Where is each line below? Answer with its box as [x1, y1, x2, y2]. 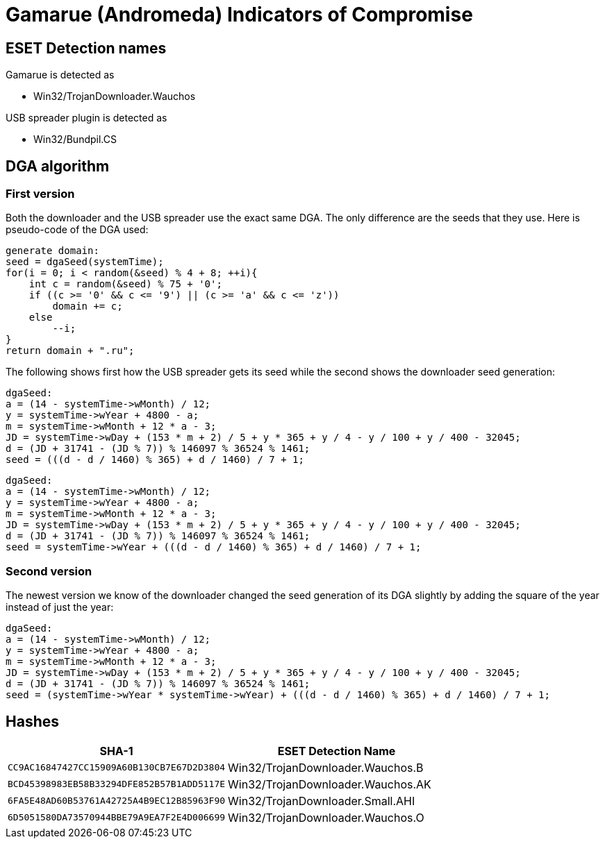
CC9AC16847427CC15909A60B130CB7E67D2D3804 [8, 762, 226, 773]
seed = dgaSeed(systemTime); [6, 256, 164, 268]
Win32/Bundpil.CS [33, 133, 117, 146]
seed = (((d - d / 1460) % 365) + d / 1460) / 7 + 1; [6, 454, 304, 466]
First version [6, 187, 75, 201]
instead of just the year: [6, 601, 114, 614]
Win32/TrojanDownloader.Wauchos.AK [228, 777, 431, 791]
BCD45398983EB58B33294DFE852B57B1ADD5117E [8, 779, 226, 790]
